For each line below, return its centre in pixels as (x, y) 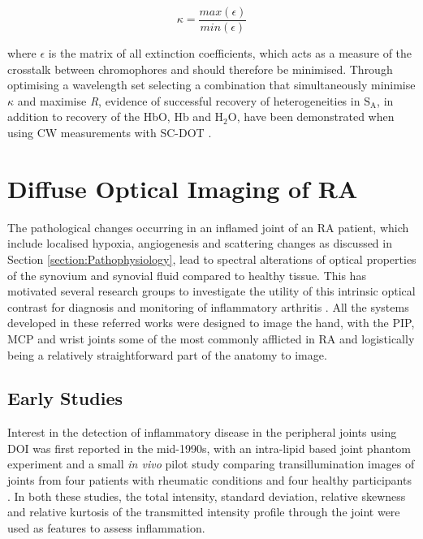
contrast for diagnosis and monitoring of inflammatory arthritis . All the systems (208, 306)
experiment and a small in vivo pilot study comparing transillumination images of (211, 464)
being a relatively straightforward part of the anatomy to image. (167, 354)
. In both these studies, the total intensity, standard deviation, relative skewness (207, 496)
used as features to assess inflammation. (106, 527)
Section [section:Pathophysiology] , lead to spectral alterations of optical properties (212, 259)
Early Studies (65, 398)
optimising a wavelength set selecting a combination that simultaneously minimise (211, 85)
